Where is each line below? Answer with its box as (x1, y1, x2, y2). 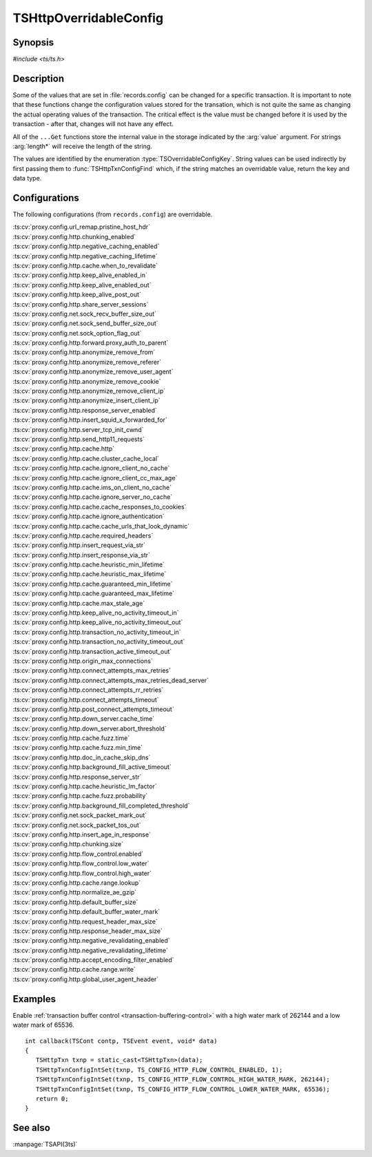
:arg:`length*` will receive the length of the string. (12, 142, 153, 150)
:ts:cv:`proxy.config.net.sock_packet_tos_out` (12, 821, 141, 829)
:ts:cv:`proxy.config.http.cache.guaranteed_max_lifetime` (12, 589, 175, 597)
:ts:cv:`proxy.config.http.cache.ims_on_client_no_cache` (12, 483, 172, 491)
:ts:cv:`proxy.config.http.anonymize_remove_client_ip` (12, 387, 166, 396)
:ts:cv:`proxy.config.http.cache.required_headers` (12, 531, 154, 540)
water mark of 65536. (12, 1021, 75, 1030)
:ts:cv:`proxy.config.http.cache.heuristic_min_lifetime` (12, 560, 165, 569)
